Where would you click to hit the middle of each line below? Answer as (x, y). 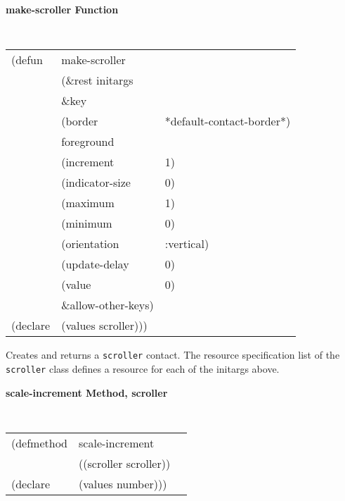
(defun (27, 60)
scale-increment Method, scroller (87, 392)
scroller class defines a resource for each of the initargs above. (143, 368)
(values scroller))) (104, 326)
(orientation (90, 244)
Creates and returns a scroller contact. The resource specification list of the (173, 355)
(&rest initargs (97, 80)
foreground (88, 142)
